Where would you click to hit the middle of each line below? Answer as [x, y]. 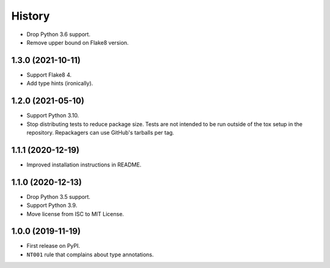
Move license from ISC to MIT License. [75, 214]
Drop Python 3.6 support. [59, 34]
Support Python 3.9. [52, 206]
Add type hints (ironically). [60, 83]
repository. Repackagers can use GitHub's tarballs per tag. [100, 132]
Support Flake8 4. [49, 75]
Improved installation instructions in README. [84, 165]
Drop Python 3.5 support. [59, 196]
